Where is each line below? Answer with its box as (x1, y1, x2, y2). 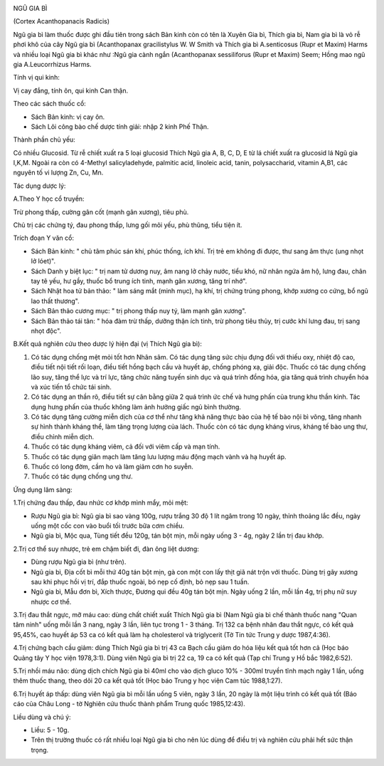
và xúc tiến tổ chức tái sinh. (31, 382, 112, 391)
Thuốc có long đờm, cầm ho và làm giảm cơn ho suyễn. (31, 463, 193, 471)
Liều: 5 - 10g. (31, 726, 70, 734)
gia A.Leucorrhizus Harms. (13, 60, 92, 68)
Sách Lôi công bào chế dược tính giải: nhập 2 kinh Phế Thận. (31, 122, 209, 131)
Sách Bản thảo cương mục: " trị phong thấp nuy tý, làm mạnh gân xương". (31, 307, 247, 315)
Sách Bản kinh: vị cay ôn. (31, 112, 105, 121)
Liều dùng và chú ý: (13, 713, 71, 721)
